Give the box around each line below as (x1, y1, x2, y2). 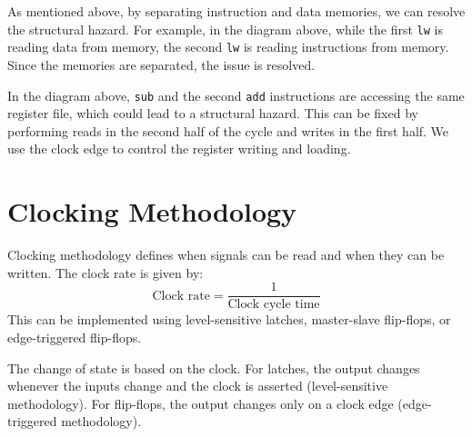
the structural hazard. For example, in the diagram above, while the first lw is (7, 19, 443, 38)
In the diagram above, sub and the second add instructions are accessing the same (7, 85, 465, 104)
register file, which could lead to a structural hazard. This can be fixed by (7, 104, 418, 123)
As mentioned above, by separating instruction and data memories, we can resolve (7, 2, 466, 20)
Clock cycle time (227, 298, 320, 312)
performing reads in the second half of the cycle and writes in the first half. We (7, 121, 449, 140)
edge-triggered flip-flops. (7, 327, 142, 346)
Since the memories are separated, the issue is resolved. (7, 55, 316, 74)
